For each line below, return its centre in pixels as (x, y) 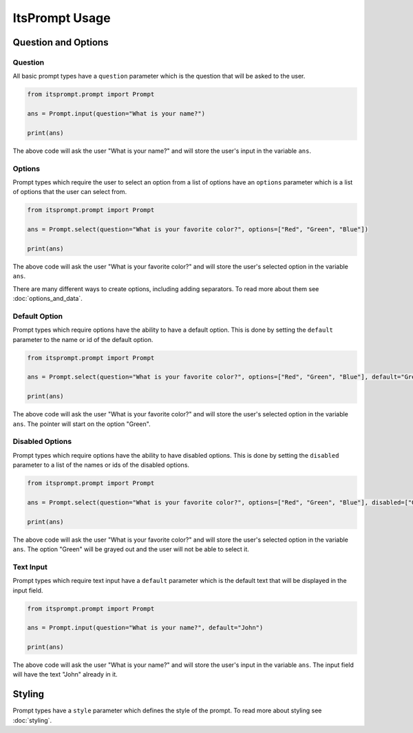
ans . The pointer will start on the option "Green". (82, 424)
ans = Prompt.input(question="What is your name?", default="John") (145, 628)
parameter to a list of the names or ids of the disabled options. (101, 465)
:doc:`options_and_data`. (47, 299)
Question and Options (61, 42)
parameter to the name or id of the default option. (83, 339)
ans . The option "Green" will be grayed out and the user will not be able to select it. (131, 549)
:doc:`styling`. (32, 720)
